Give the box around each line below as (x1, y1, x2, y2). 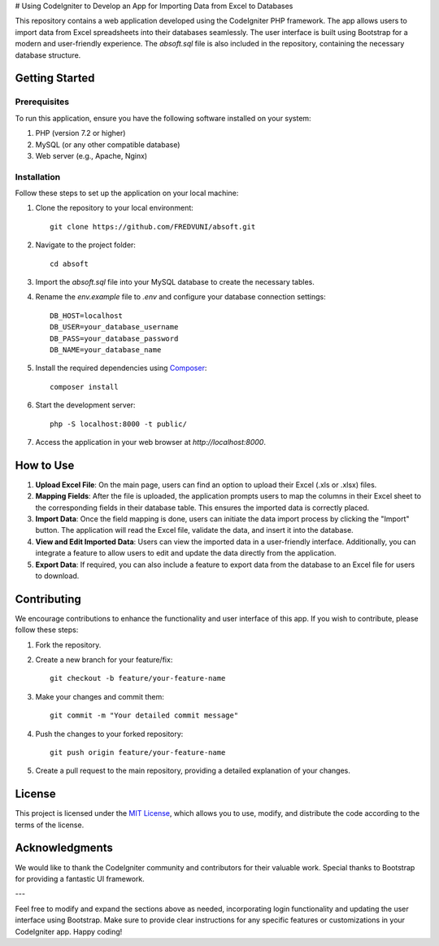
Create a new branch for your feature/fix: (35, 655, 173, 665)
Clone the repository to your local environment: (35, 203, 194, 213)
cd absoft (50, 259, 89, 268)
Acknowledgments (15, 841, 114, 855)
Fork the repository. (35, 639, 102, 650)
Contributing (15, 592, 81, 606)
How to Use (15, 458, 75, 472)
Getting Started (15, 72, 95, 85)
